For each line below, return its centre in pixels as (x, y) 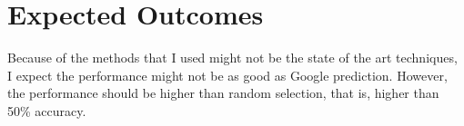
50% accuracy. (47, 110)
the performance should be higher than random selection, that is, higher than (223, 93)
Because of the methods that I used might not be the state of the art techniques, (232, 58)
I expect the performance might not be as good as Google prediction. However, (227, 75)
